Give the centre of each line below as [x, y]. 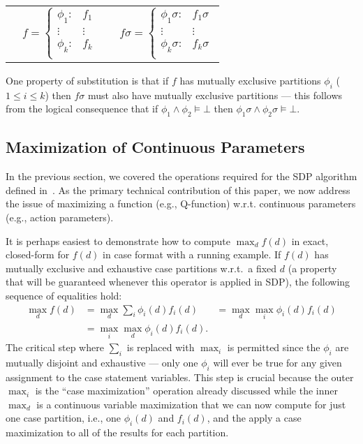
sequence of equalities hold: [64, 296]
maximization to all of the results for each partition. [117, 432]
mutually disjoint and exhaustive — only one [102, 362]
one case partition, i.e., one [64, 418]
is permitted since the [274, 347]
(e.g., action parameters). [60, 217]
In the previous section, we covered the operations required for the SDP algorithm [181, 176]
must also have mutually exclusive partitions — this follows [215, 95]
